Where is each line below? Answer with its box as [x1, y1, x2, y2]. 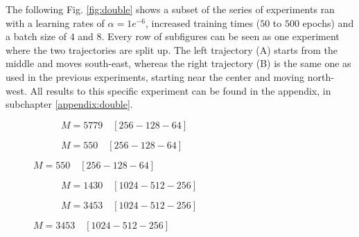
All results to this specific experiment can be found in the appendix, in [30, 83, 331, 97]
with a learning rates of [6, 15, 105, 30]
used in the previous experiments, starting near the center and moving [6, 69, 305, 84]
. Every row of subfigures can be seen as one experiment [101, 29, 340, 44]
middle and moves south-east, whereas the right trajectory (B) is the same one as [6, 56, 351, 70]
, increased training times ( [146, 15, 261, 30]
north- [307, 69, 334, 84]
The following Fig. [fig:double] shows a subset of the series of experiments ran [6, 2, 335, 16]
